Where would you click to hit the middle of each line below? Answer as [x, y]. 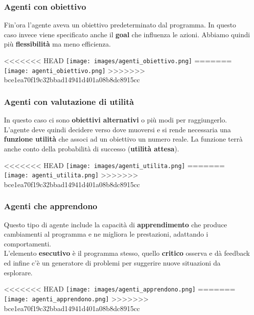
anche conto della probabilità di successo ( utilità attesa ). [92, 148]
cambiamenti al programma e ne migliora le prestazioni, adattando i [106, 234]
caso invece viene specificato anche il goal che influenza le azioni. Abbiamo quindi [127, 34]
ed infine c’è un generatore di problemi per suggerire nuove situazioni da [112, 263]
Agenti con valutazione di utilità [69, 101]
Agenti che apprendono [51, 206]
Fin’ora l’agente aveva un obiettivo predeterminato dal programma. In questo [120, 25]
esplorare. [18, 272]
